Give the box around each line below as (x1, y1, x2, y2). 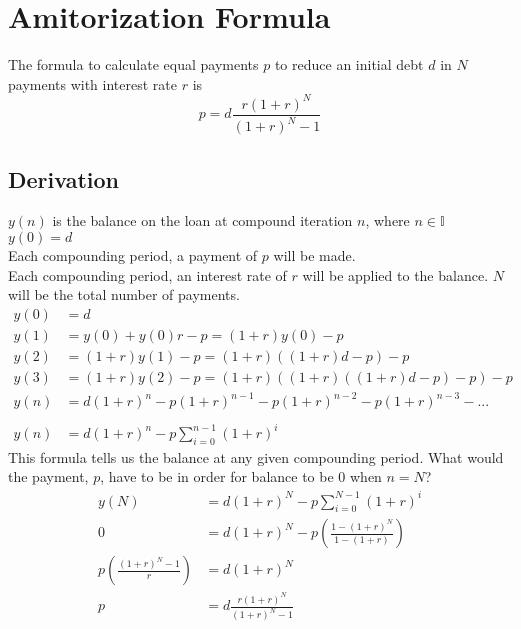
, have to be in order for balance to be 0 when (100, 466, 382, 487)
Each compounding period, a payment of (8, 245, 258, 266)
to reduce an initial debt (274, 54, 424, 75)
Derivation (8, 163, 119, 194)
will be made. (273, 245, 356, 266)
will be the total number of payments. (8, 284, 240, 305)
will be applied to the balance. (302, 264, 489, 285)
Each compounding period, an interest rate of (8, 264, 287, 285)
